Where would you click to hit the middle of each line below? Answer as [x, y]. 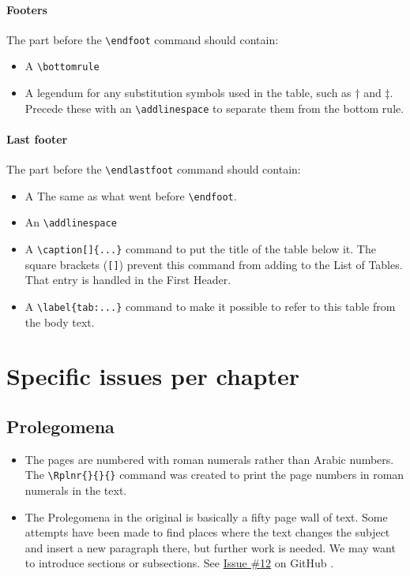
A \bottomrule [62, 66]
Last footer [37, 138]
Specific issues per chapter [153, 376]
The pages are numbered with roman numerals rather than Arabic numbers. [209, 459]
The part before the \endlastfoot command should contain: [154, 169]
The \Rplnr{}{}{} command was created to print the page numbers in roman [214, 475]
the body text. [60, 322]
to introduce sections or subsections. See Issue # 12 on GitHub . [179, 563]
